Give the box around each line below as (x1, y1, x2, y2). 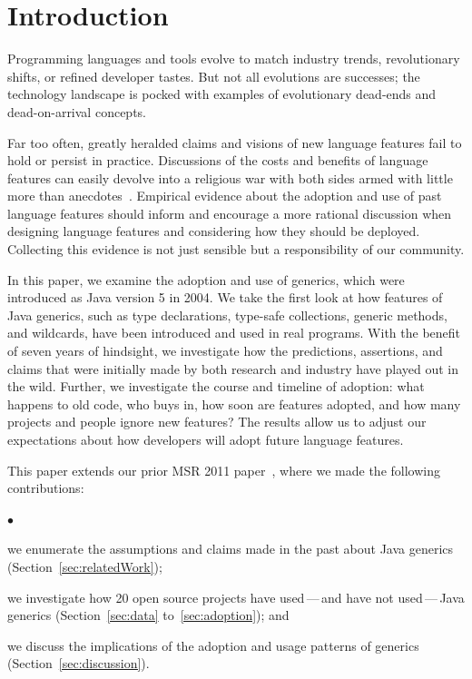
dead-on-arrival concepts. (7, 102, 146, 121)
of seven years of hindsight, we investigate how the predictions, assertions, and (7, 341, 443, 360)
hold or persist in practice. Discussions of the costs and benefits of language (7, 151, 428, 170)
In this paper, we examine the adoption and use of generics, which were (7, 270, 405, 289)
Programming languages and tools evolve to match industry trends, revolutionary (7, 49, 460, 68)
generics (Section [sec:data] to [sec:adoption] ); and (7, 605, 290, 625)
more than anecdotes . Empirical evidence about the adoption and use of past (7, 186, 442, 205)
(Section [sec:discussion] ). (7, 654, 150, 673)
